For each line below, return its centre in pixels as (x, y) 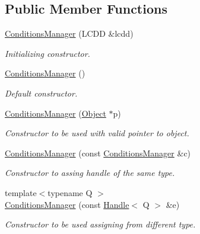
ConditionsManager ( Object (55, 113)
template (21, 192)
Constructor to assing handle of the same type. (90, 173)
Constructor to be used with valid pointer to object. (97, 133)
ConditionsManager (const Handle (67, 204)
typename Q (70, 192)
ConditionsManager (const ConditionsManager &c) (98, 153)
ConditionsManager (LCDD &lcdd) (69, 33)
